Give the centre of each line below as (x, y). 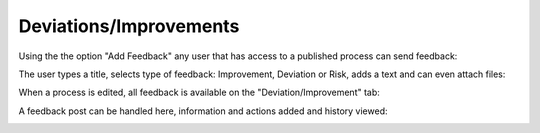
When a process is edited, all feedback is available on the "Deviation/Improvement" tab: (199, 92)
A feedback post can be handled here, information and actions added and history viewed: (203, 111)
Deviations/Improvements (129, 26)
